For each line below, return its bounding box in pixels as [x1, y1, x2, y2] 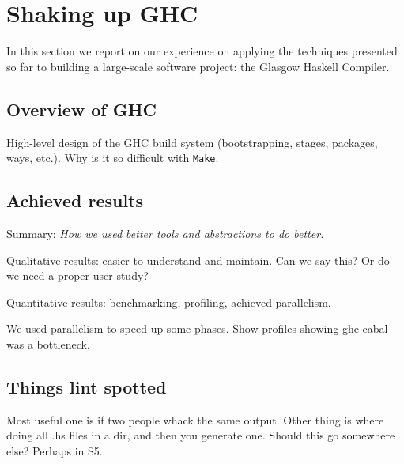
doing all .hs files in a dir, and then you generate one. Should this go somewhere [6, 427, 395, 443]
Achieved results [6, 188, 144, 213]
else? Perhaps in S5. [6, 442, 103, 458]
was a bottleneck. [6, 335, 90, 352]
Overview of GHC [6, 96, 157, 121]
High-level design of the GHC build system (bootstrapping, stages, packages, [6, 134, 378, 150]
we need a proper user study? [6, 267, 149, 284]
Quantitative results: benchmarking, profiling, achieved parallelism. [6, 293, 331, 310]
